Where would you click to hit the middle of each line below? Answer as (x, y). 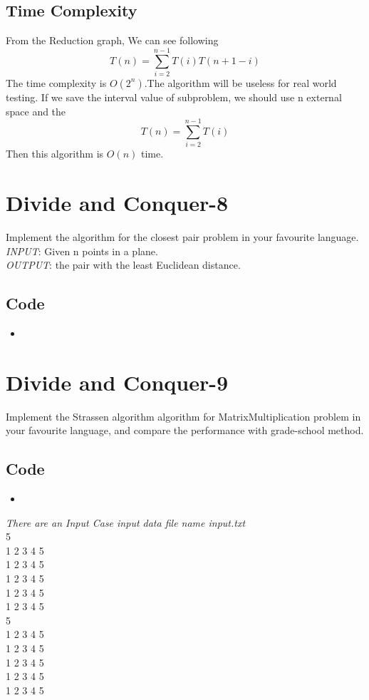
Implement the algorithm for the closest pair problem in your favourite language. (182, 236)
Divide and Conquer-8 (117, 203)
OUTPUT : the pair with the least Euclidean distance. (123, 265)
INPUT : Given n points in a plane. (82, 251)
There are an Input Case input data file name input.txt (126, 522)
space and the (36, 111)
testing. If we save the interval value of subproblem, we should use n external (174, 97)
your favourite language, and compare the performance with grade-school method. (185, 430)
